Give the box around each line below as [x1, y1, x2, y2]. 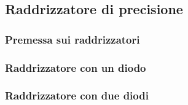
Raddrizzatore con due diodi [5, 88, 149, 103]
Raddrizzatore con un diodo [5, 60, 146, 75]
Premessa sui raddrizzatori [5, 31, 140, 47]
